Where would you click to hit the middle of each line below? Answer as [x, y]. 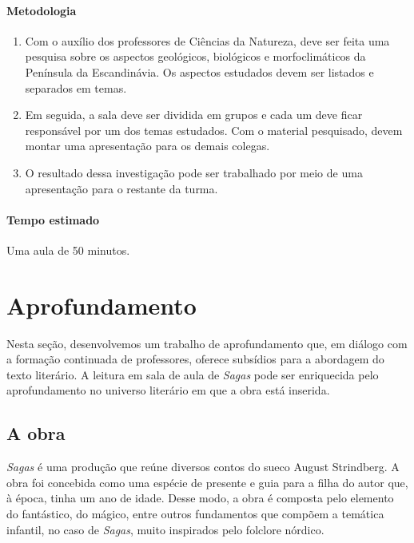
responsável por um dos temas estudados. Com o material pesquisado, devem [214, 130]
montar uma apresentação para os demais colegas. [147, 146]
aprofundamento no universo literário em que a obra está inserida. [168, 390]
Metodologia [42, 10]
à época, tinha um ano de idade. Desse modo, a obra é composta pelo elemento [200, 498]
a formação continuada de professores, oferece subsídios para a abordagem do [195, 359]
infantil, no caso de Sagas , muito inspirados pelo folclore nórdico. [165, 529]
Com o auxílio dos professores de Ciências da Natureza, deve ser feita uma [207, 40]
